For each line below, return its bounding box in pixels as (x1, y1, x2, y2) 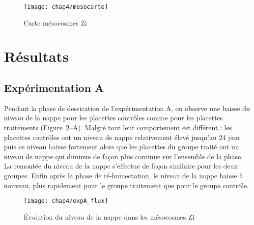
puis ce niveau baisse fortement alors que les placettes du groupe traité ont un (4, 141, 239, 152)
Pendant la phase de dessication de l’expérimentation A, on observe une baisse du (4, 103, 250, 113)
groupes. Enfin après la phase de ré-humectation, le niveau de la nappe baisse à (4, 170, 243, 180)
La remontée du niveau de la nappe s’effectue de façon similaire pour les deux (4, 161, 238, 171)
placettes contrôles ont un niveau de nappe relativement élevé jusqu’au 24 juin (4, 132, 240, 142)
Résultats (4, 46, 69, 66)
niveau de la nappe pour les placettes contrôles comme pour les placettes (4, 112, 223, 123)
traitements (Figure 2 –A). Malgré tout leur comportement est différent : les (4, 122, 232, 133)
